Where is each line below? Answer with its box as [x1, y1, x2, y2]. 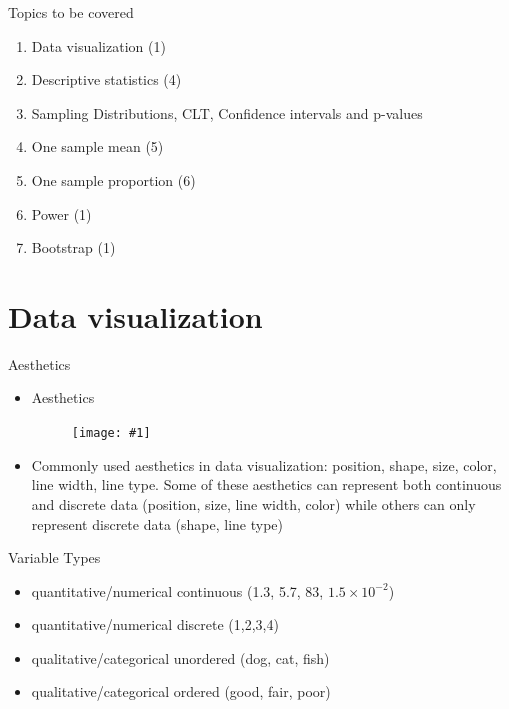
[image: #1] [71, 426, 151, 441]
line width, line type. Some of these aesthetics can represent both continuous [31, 474, 502, 495]
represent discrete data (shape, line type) [31, 513, 283, 534]
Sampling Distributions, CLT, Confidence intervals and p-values [31, 102, 423, 123]
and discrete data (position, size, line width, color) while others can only [31, 493, 476, 514]
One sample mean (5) [31, 136, 164, 157]
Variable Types [8, 547, 101, 568]
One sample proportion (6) [31, 169, 196, 190]
